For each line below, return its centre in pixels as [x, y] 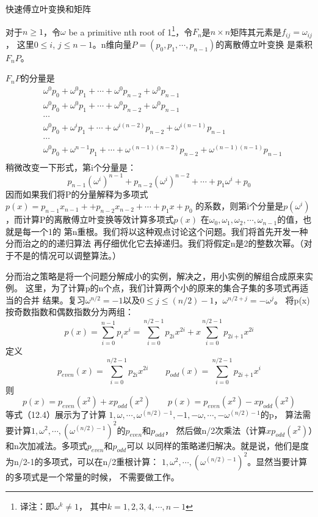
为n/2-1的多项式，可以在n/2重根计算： [82, 461]
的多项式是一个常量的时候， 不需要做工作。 [92, 476]
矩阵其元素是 [256, 32]
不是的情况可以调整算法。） [67, 255]
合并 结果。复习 [54, 299]
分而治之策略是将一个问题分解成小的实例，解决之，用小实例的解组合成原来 [155, 276]
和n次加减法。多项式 [46, 445]
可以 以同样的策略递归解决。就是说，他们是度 [218, 445]
